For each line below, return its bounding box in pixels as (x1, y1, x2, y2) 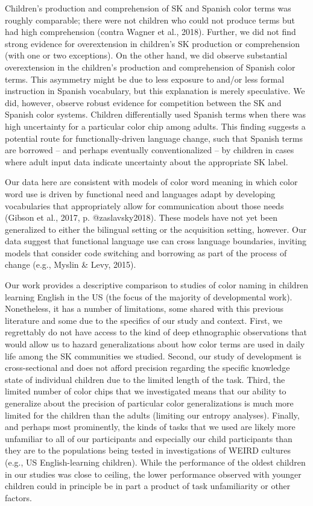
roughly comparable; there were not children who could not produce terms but (5, 13, 296, 26)
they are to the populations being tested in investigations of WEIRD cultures (5, 444, 291, 457)
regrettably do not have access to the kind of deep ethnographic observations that (5, 326, 307, 338)
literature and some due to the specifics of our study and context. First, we (5, 314, 282, 326)
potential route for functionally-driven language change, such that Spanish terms (5, 131, 303, 144)
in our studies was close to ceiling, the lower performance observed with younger (5, 467, 302, 480)
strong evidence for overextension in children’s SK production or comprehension (5, 37, 300, 49)
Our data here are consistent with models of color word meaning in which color (5, 176, 298, 188)
